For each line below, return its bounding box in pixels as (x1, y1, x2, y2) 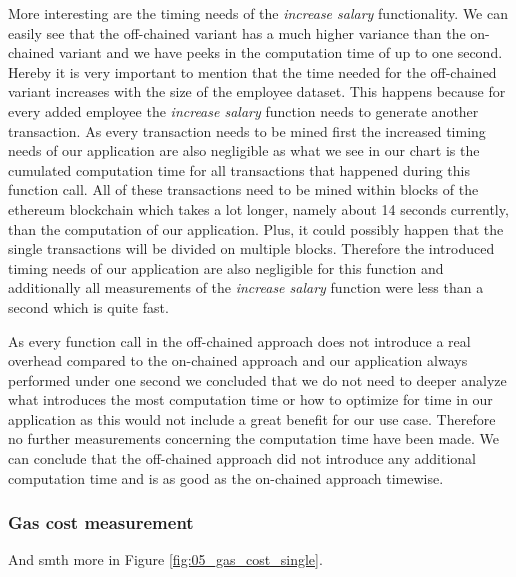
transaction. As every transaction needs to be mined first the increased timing (8, 120, 486, 141)
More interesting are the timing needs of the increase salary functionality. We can (8, 3, 508, 23)
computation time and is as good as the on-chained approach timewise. (8, 467, 444, 488)
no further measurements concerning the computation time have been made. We (8, 428, 500, 449)
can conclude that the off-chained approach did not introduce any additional (8, 448, 476, 469)
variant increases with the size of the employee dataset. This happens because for (8, 81, 506, 102)
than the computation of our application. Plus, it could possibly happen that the (8, 218, 504, 239)
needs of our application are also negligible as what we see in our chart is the (8, 140, 480, 161)
